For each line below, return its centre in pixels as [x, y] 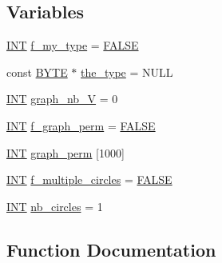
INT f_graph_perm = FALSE [81, 125]
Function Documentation [111, 249]
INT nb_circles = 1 [55, 206]
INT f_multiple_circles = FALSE [89, 179]
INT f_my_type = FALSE [73, 45]
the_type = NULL [127, 72]
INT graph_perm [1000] [65, 152]
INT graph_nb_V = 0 [62, 99]
